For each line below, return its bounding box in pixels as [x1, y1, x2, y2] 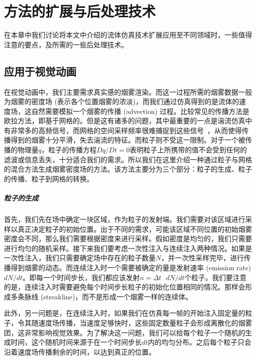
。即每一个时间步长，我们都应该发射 [22, 272, 140, 282]
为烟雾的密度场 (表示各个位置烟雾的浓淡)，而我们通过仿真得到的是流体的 [4, 96, 239, 107]
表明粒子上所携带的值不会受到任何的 [129, 144, 247, 155]
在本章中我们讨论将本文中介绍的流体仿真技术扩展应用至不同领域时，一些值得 [4, 30, 252, 40]
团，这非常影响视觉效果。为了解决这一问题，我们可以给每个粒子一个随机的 [4, 327, 245, 337]
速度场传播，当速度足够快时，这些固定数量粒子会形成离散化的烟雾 [38, 317, 252, 327]
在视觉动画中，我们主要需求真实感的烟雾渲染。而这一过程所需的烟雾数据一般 [4, 86, 252, 97]
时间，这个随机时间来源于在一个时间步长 [10, 337, 142, 347]
